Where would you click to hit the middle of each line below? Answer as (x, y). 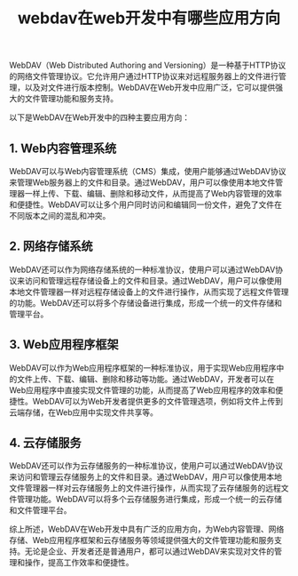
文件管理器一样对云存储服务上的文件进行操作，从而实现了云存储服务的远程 (145, 488)
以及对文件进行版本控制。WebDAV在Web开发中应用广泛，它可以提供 (150, 88)
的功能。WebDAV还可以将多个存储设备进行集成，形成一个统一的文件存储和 (145, 302)
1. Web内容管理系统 (63, 148)
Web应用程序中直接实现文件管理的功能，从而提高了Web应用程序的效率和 (142, 390)
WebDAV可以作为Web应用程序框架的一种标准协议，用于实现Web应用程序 (143, 368)
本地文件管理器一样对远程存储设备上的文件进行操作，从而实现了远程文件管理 (149, 292)
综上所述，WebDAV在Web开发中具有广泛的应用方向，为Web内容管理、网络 (147, 529)
